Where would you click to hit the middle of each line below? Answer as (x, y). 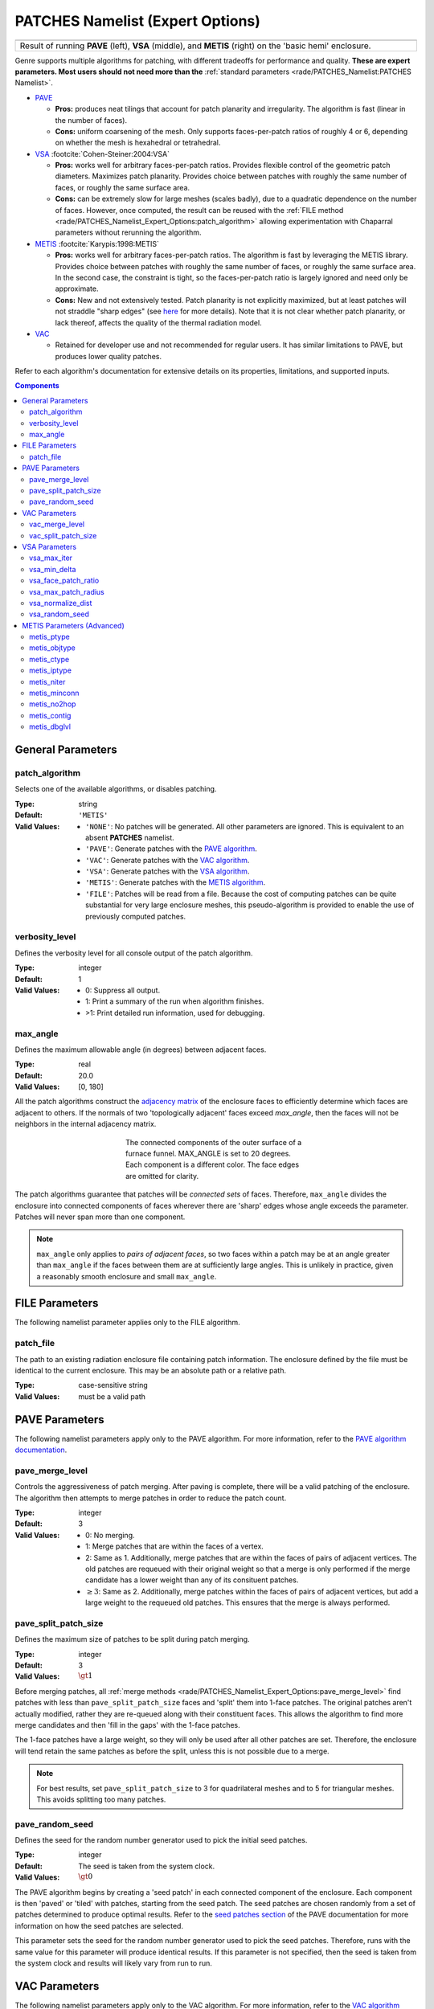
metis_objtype (52, 648)
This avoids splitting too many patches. (101, 1799)
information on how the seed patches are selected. (99, 1925)
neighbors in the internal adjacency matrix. (86, 1124)
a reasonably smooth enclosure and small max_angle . (127, 1276)
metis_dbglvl (50, 726)
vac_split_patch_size (63, 535)
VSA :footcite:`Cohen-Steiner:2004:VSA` (102, 153)
